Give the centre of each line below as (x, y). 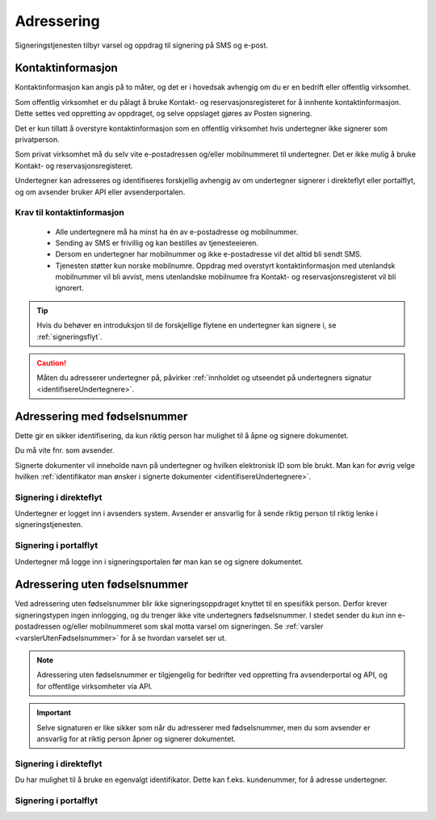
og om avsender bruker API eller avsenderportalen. (100, 192)
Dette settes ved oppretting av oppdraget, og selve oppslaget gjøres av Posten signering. (163, 114)
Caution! (52, 363)
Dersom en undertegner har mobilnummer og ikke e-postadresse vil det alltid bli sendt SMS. (209, 254)
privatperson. (37, 140)
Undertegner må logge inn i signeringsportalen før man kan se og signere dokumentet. (159, 562)
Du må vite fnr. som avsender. (65, 450)
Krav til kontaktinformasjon (70, 212)
